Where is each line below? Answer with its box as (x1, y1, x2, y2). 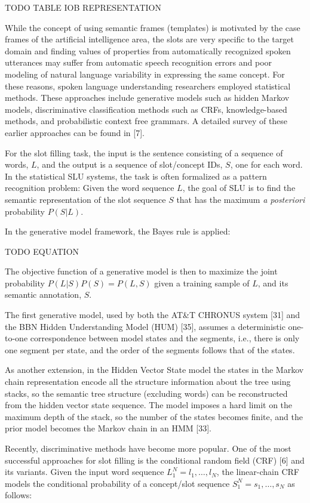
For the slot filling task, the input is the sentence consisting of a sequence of (5, 146, 283, 159)
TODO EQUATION (5, 245, 79, 257)
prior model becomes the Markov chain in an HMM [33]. (5, 422, 211, 434)
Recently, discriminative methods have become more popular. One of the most (5, 442, 291, 454)
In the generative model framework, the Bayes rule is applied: (5, 225, 231, 237)
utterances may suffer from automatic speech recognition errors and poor (5, 56, 272, 69)
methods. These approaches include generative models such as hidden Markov (5, 91, 290, 104)
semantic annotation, (5, 288, 82, 301)
